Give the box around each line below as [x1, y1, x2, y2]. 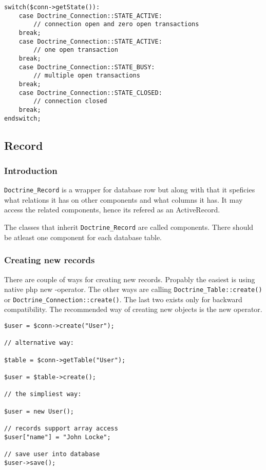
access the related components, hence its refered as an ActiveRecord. [4, 204, 220, 215]
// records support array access [4, 424, 118, 432]
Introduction [4, 164, 58, 177]
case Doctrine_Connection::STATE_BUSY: [18, 63, 155, 71]
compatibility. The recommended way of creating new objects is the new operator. [4, 304, 262, 315]
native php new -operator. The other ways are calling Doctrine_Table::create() [4, 284, 262, 295]
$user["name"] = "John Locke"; [4, 433, 111, 441]
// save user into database [4, 450, 100, 458]
